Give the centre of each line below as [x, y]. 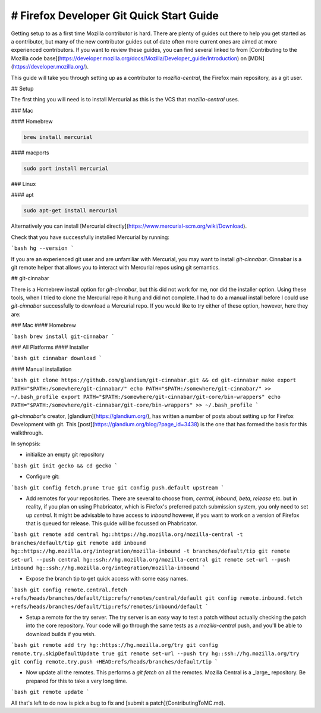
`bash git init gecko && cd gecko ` [64, 466]
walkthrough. [27, 433]
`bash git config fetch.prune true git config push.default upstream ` [118, 488]
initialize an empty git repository [65, 455]
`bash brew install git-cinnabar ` [63, 336]
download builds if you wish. [61, 634]
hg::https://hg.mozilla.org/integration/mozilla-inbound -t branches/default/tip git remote [151, 551]
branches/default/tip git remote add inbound [78, 543]
